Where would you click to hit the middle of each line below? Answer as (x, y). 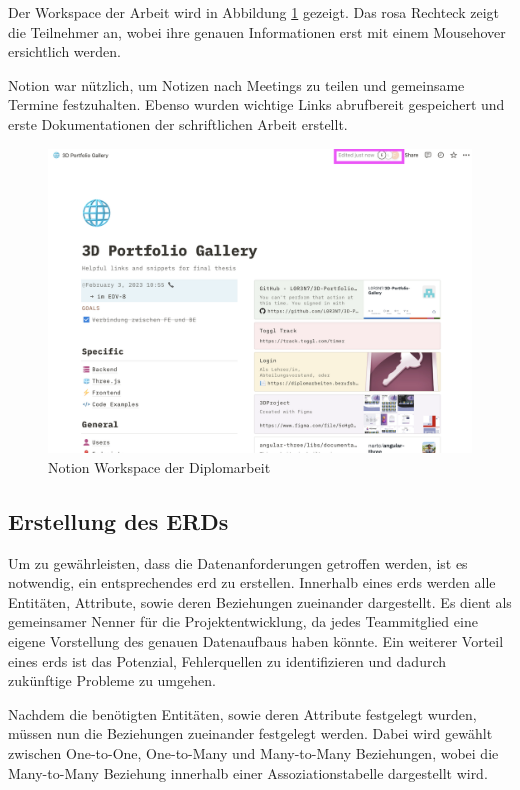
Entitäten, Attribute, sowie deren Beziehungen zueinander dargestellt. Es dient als (260, 601)
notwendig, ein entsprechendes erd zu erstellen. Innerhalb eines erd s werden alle (252, 582)
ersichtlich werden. (64, 51)
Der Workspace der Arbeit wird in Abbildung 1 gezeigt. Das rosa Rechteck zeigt (254, 12)
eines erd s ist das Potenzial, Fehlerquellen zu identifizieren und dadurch (227, 660)
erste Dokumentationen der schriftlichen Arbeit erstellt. (178, 123)
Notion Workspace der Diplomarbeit (159, 466)
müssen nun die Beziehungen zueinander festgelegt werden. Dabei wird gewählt (250, 733)
